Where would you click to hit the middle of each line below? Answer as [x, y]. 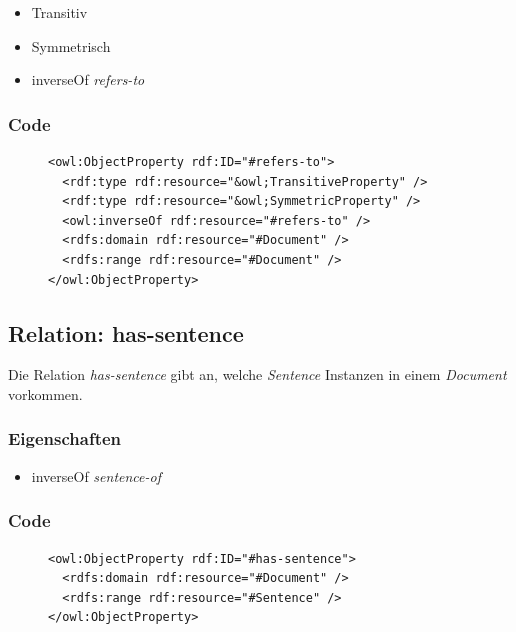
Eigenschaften [65, 438]
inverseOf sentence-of [96, 475]
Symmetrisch [71, 45]
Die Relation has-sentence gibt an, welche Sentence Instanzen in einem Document [257, 374]
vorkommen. [45, 393]
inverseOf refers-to [88, 79]
